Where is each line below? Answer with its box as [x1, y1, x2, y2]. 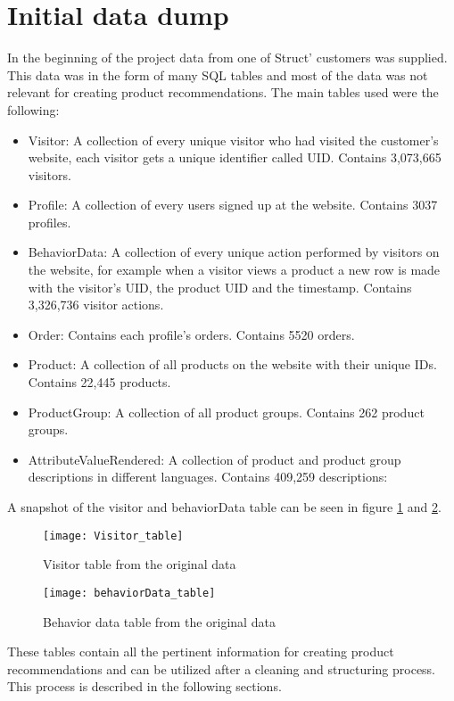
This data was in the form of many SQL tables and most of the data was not [7, 65, 428, 84]
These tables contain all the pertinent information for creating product [7, 642, 394, 661]
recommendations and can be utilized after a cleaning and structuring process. [7, 659, 436, 678]
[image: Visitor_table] [43, 529, 184, 542]
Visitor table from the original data [43, 555, 236, 573]
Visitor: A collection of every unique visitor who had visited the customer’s [28, 130, 439, 149]
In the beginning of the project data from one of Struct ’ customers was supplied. [7, 48, 448, 67]
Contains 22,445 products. [28, 373, 171, 392]
